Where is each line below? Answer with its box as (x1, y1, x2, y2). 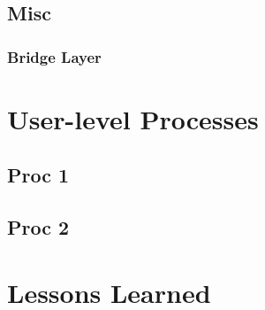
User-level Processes (7, 100, 259, 136)
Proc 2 (7, 213, 70, 241)
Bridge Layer (7, 45, 102, 67)
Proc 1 (7, 161, 70, 189)
